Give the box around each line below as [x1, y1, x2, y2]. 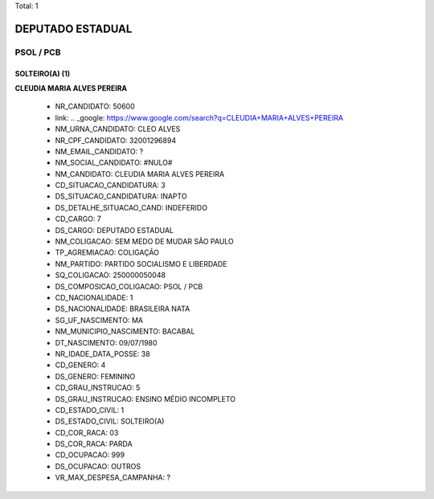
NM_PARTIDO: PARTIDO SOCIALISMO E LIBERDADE [55, 259, 228, 268]
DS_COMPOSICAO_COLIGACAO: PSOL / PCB [55, 281, 203, 291]
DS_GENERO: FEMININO [55, 371, 136, 381]
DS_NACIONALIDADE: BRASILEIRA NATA [55, 304, 190, 313]
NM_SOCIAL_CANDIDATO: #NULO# [55, 157, 173, 168]
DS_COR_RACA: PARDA [55, 439, 133, 449]
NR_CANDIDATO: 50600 [55, 101, 136, 112]
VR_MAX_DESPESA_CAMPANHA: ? [55, 472, 171, 482]
